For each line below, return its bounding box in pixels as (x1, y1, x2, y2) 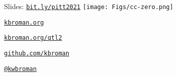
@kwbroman (4, 65, 37, 72)
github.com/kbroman (4, 49, 69, 57)
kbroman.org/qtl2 (4, 34, 62, 42)
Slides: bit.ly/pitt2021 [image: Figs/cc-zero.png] (4, 1, 173, 11)
